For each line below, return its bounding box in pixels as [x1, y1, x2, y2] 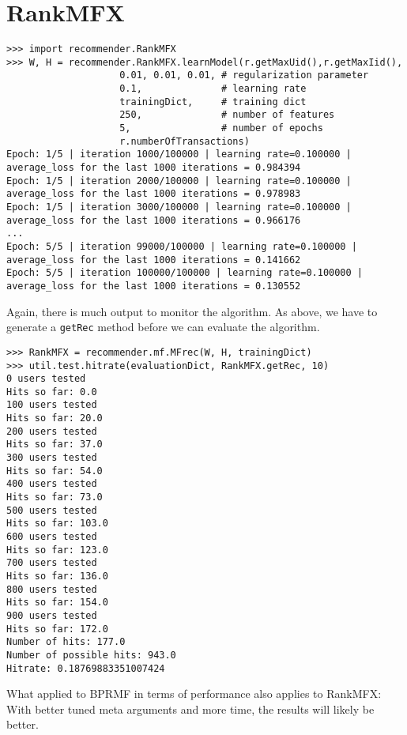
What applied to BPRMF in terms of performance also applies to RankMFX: [6, 685, 382, 702]
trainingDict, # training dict [119, 96, 307, 107]
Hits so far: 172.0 [6, 623, 108, 635]
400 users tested [6, 478, 97, 490]
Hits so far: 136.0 [6, 571, 108, 582]
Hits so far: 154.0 [6, 597, 108, 609]
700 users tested [6, 557, 97, 569]
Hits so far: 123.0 [6, 544, 108, 556]
